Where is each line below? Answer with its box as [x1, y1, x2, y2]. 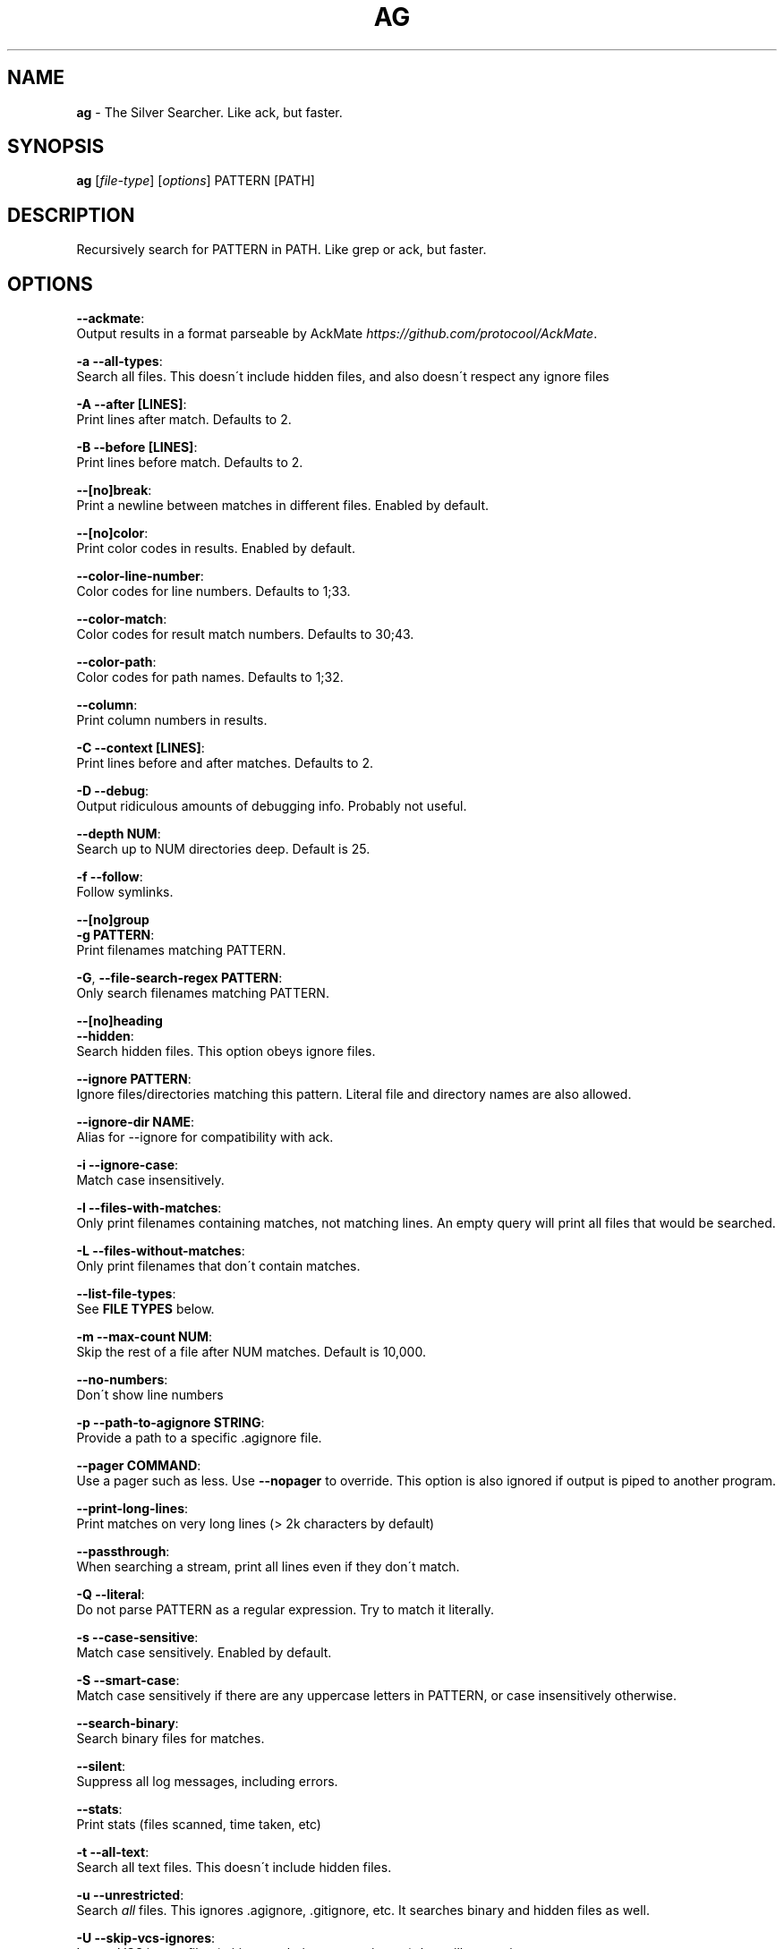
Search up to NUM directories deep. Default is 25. [76, 841, 371, 857]
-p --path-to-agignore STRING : [76, 1415, 265, 1431]
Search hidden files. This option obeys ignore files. [76, 1043, 376, 1060]
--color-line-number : [76, 568, 204, 584]
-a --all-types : [76, 353, 163, 370]
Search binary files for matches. [76, 1731, 265, 1747]
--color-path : [76, 654, 157, 670]
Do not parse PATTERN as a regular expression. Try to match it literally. [76, 1602, 494, 1618]
